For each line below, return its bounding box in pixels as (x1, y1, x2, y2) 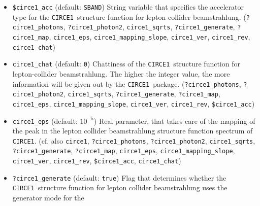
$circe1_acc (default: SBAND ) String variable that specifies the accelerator (12, 2, 244, 12)
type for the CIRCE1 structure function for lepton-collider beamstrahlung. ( (12, 11, 246, 22)
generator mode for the (12, 192, 84, 203)
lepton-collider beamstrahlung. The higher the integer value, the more (12, 68, 230, 79)
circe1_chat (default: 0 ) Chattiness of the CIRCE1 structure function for (12, 58, 240, 69)
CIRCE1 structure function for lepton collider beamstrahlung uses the (12, 182, 227, 193)
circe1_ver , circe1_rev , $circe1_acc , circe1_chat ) (12, 155, 181, 166)
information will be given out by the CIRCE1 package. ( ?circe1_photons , (12, 78, 241, 89)
